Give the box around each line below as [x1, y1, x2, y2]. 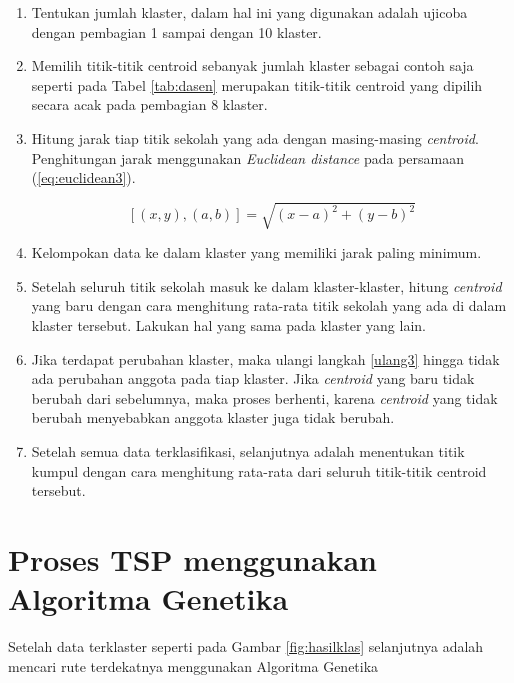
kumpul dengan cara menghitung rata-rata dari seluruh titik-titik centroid [31, 460, 487, 481]
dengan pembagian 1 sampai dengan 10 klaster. [31, 21, 322, 42]
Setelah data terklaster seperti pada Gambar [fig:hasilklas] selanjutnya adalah [8, 636, 484, 657]
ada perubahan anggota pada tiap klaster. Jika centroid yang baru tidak [31, 368, 475, 389]
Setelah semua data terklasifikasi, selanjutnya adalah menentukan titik [31, 441, 465, 462]
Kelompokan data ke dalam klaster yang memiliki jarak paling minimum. [31, 242, 482, 263]
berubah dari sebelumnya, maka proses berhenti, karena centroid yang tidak [31, 387, 498, 408]
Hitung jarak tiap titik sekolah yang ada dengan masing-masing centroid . [31, 127, 479, 148]
